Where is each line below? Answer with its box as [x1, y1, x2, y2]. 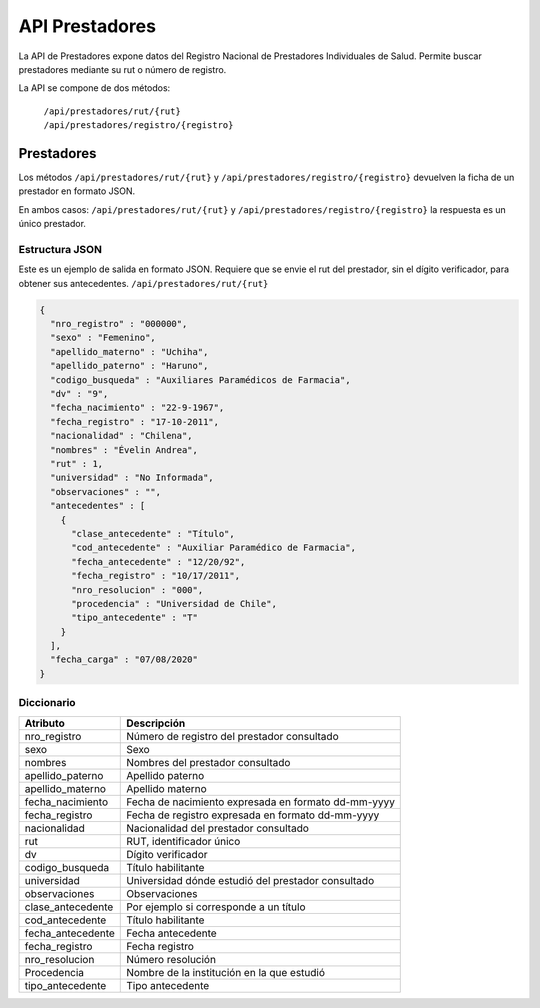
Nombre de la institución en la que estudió [126, 965, 325, 979]
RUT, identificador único [126, 834, 241, 848]
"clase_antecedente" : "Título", [71, 528, 235, 539]
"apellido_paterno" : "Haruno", [50, 360, 209, 372]
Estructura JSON [18, 242, 102, 256]
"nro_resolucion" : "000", [71, 584, 204, 595]
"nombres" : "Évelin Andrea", [50, 444, 199, 455]
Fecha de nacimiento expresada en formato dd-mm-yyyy [126, 795, 395, 809]
